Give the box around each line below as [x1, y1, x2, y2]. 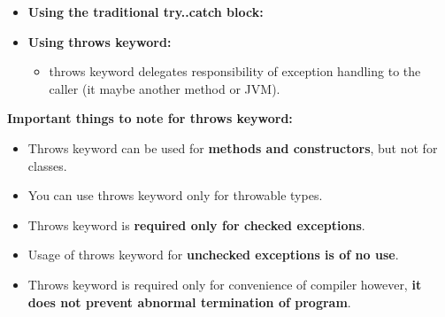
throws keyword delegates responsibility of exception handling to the [49, 62, 421, 81]
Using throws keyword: [27, 32, 172, 50]
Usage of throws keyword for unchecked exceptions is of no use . [27, 245, 399, 264]
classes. [27, 156, 67, 174]
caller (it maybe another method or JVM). [49, 79, 280, 97]
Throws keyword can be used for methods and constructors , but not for [27, 138, 438, 157]
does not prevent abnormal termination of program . [27, 292, 351, 311]
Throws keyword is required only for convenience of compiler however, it [27, 274, 422, 293]
